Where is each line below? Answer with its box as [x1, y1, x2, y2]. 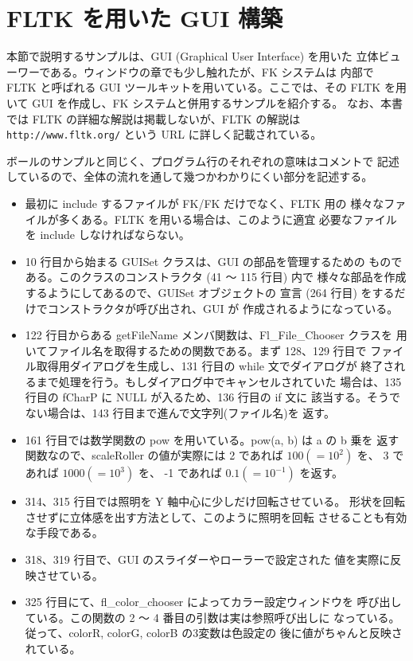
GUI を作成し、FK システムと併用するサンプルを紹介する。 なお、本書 [32, 94, 403, 111]
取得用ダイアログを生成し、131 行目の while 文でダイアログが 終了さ [36, 358, 395, 374]
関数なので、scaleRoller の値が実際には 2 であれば [25, 447, 283, 463]
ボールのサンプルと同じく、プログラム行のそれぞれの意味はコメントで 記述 [6, 152, 399, 169]
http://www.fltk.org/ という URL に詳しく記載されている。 [6, 126, 322, 143]
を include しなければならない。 [25, 226, 190, 243]
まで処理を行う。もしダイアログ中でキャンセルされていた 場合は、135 [36, 373, 402, 389]
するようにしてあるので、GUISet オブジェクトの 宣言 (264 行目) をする [25, 284, 395, 300]
